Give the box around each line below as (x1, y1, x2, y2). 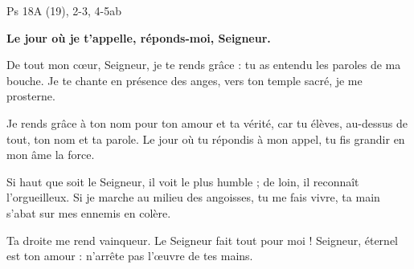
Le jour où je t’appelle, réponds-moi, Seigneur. (6, 29, 271, 46)
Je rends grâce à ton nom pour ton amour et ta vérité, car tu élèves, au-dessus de (6, 114, 408, 131)
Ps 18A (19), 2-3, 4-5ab (6, 2, 121, 18)
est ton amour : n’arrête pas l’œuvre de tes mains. (6, 247, 253, 264)
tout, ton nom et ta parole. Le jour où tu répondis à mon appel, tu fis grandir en (6, 130, 405, 147)
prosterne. (6, 88, 55, 104)
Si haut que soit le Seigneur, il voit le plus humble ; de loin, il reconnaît (6, 173, 359, 190)
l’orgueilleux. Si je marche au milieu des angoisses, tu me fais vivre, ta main (6, 189, 380, 206)
